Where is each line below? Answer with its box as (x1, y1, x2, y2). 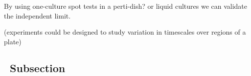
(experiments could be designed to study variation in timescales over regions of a (4, 27, 246, 37)
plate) (4, 36, 22, 46)
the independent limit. (4, 10, 71, 20)
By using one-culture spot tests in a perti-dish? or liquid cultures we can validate (4, 1, 248, 11)
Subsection (10, 60, 66, 75)
